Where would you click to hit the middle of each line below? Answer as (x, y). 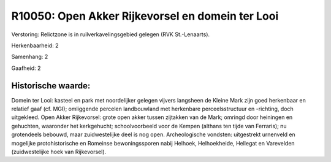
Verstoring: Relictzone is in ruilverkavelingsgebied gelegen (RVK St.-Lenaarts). (111, 34)
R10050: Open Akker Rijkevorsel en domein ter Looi (145, 16)
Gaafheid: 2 (26, 68)
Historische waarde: (51, 86)
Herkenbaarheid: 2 (35, 45)
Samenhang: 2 (30, 57)
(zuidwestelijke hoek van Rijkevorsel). (59, 152)
